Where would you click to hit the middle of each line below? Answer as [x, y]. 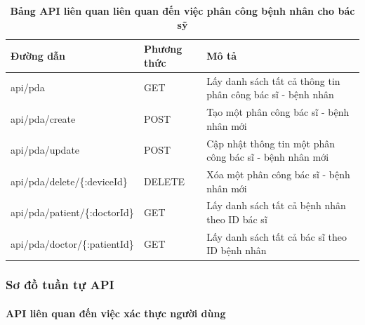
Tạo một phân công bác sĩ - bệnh [278, 112]
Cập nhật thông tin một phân [271, 143]
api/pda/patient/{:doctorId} [72, 212]
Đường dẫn [38, 55]
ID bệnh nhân [237, 250]
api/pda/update [45, 150]
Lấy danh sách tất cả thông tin [273, 80]
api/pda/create [43, 118]
